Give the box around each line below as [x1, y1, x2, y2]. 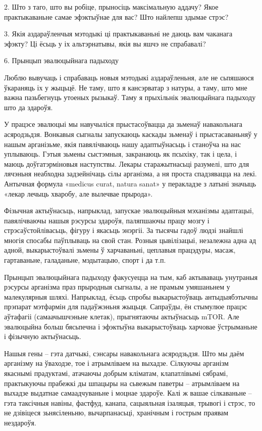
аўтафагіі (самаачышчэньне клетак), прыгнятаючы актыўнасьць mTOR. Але [4, 311, 239, 322]
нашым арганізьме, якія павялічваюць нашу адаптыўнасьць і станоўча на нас [4, 138, 241, 149]
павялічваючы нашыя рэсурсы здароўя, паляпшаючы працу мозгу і [4, 215, 209, 225]
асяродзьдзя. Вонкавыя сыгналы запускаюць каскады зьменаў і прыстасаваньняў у [4, 128, 257, 139]
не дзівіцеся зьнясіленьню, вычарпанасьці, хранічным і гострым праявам [4, 407, 229, 418]
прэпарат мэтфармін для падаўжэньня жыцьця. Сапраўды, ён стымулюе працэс [4, 301, 247, 312]
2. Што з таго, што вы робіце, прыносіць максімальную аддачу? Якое [4, 2, 219, 12]
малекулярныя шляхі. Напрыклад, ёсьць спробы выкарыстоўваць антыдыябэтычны [4, 291, 258, 302]
